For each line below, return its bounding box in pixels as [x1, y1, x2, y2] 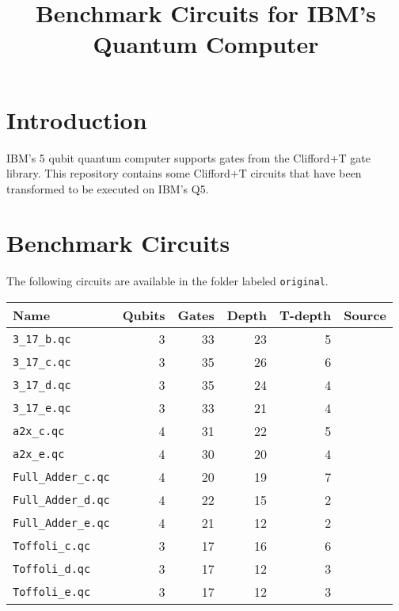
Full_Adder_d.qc [13, 493, 110, 506]
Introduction [6, 103, 147, 136]
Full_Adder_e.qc [13, 516, 110, 529]
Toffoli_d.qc [13, 562, 91, 575]
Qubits [122, 306, 165, 325]
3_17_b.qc [13, 332, 71, 346]
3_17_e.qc [13, 401, 71, 414]
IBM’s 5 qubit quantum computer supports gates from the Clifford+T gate [6, 149, 370, 166]
